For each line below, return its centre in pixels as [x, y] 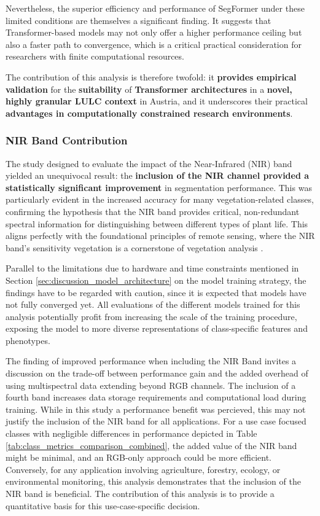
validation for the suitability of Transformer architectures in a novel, [149, 89]
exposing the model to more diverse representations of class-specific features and [157, 328]
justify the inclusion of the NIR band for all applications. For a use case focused [156, 421]
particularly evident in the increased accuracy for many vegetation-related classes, [160, 199]
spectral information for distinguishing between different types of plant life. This [157, 223]
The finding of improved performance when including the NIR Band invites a [151, 361]
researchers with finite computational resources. [95, 56]
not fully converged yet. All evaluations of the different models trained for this [153, 304]
